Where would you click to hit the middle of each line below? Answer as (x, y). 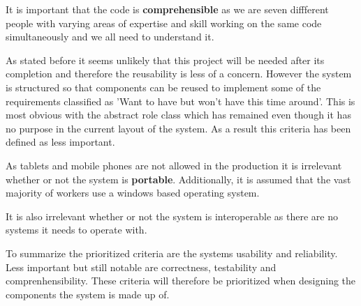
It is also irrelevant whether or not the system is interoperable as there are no (172, 216)
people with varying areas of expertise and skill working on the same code (164, 23)
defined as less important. (60, 142)
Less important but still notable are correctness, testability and (141, 267)
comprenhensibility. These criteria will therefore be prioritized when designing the (181, 281)
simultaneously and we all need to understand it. (110, 37)
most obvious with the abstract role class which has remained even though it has (178, 115)
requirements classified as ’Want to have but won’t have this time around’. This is (180, 101)
